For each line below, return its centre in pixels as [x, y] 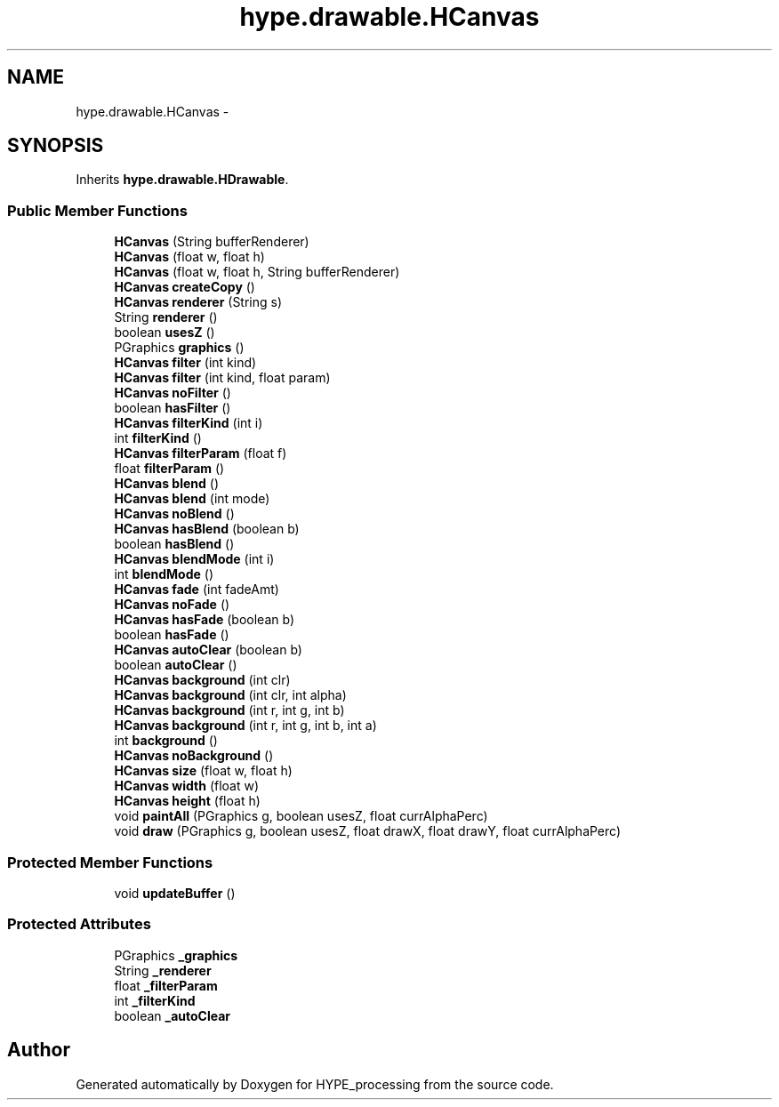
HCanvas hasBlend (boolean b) [207, 529]
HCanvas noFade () [172, 605]
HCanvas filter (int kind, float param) [222, 378]
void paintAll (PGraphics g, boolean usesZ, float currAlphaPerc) [301, 816]
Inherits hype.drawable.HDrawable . [182, 180]
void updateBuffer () [175, 893]
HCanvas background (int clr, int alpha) [230, 695]
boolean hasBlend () [174, 544]
